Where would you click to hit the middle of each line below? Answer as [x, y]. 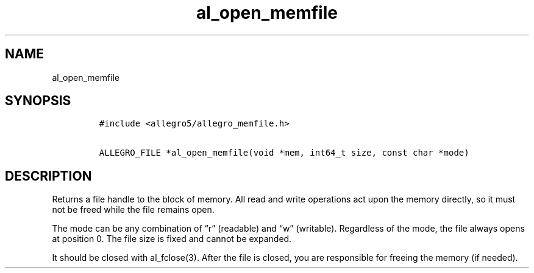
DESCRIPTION [48, 176]
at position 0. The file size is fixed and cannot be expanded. [172, 239]
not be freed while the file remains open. [133, 210]
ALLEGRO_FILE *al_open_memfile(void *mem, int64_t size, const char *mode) [284, 153]
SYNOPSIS [38, 101]
